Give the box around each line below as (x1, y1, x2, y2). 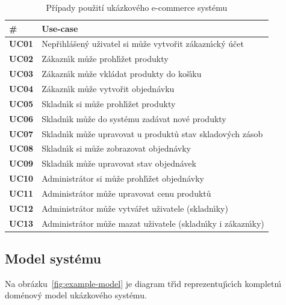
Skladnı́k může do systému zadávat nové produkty (42, 112, 226, 125)
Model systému (5, 249, 102, 268)
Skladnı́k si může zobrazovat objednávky (42, 142, 191, 155)
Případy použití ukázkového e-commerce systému (46, 1, 228, 13)
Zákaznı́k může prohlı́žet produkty (42, 52, 169, 65)
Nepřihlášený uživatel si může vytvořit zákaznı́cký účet (42, 37, 244, 50)
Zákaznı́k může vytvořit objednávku (42, 82, 175, 94)
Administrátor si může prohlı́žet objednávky (42, 172, 204, 185)
